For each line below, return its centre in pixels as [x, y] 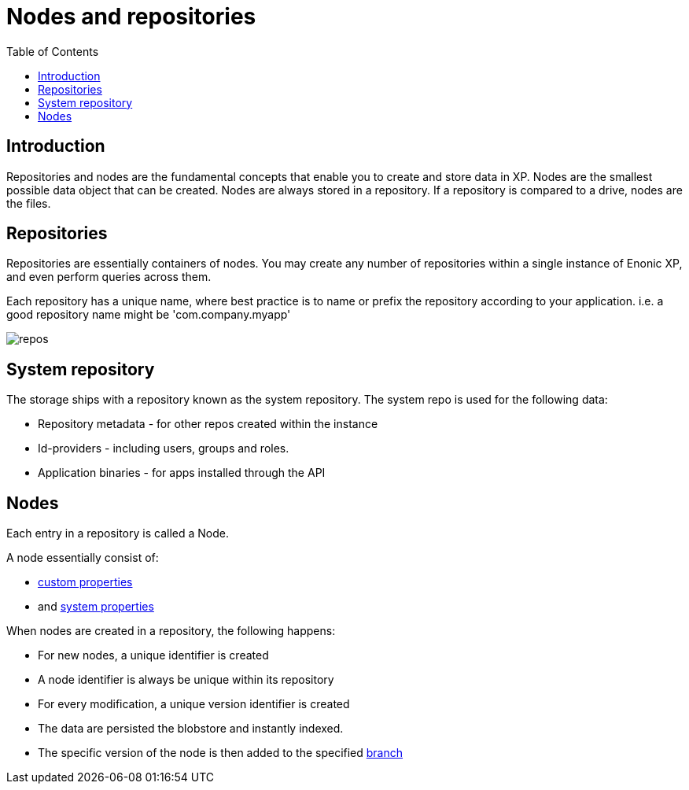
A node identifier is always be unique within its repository [186, 680]
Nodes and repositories [131, 17]
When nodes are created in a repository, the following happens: [171, 631]
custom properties [85, 582]
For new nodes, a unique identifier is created [153, 655]
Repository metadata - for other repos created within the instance [208, 424]
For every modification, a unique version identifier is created [194, 704]
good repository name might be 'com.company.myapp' [149, 315]
